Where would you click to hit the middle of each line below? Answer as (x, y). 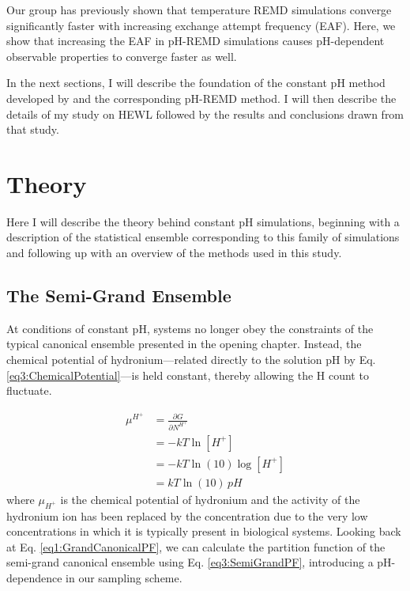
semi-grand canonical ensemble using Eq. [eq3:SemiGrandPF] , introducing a (190, 562)
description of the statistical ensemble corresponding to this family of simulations (203, 237)
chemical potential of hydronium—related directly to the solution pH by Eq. (191, 360)
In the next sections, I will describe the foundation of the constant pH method (196, 83)
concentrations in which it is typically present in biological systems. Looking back (204, 531)
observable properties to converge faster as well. (122, 56)
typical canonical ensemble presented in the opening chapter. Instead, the (184, 344)
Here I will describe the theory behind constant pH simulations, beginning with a (203, 221)
